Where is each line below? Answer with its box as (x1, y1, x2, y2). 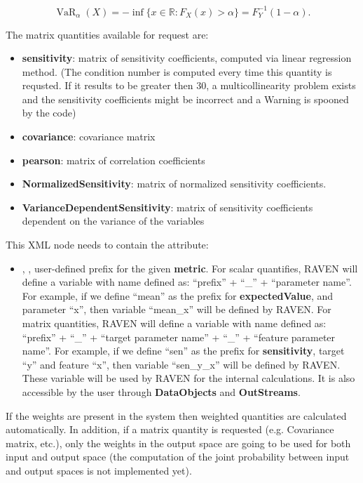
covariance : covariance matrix (22, 129, 156, 144)
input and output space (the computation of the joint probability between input (6, 449, 350, 464)
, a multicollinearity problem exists (206, 78, 356, 93)
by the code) (22, 105, 76, 120)
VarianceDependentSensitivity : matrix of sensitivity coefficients (22, 199, 313, 214)
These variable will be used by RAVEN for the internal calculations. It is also (22, 371, 355, 385)
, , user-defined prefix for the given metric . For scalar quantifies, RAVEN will (22, 260, 358, 275)
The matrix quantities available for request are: (6, 27, 209, 41)
